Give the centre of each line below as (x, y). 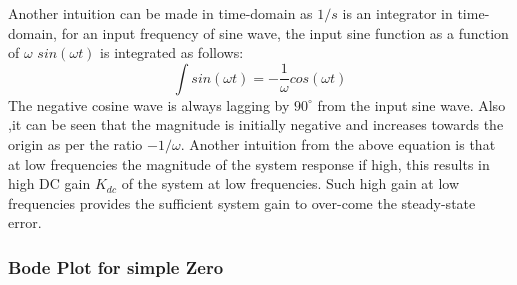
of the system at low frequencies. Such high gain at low (290, 183)
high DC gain (49, 183)
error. (25, 222)
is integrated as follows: (172, 52)
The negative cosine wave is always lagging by (149, 104)
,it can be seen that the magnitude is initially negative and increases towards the (256, 124)
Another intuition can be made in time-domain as (160, 13)
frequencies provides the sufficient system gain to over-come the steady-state (242, 202)
